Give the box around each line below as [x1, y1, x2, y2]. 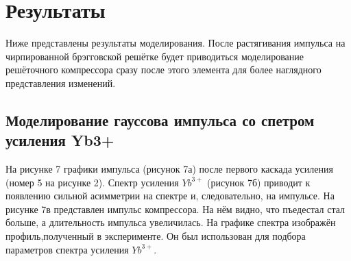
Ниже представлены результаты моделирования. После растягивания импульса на [5, 36, 346, 50]
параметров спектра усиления [5, 242, 129, 256]
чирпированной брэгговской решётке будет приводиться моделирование [5, 49, 304, 63]
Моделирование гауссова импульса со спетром [5, 109, 315, 130]
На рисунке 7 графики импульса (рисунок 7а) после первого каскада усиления [5, 162, 333, 176]
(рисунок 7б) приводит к [206, 175, 311, 189]
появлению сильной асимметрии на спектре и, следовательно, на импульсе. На [5, 188, 335, 203]
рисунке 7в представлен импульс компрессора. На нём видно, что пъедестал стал [5, 201, 346, 216]
